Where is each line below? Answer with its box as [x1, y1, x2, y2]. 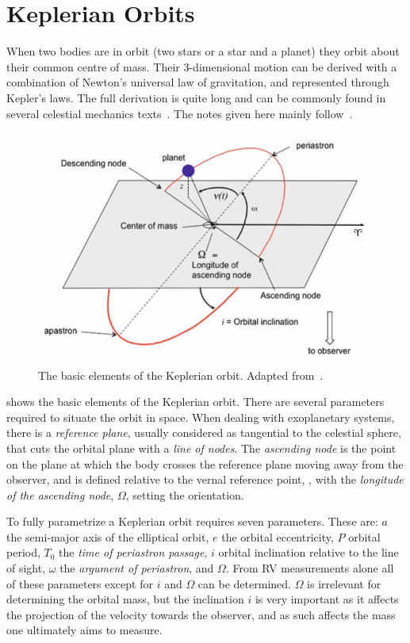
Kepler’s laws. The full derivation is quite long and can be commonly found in [6, 89, 386, 105]
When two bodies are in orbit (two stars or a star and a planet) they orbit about [6, 43, 400, 59]
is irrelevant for [307, 575, 381, 591]
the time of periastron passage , [59, 544, 208, 561]
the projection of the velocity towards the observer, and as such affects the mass [6, 606, 396, 622]
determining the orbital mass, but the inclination [6, 591, 244, 607]
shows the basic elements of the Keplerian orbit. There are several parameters [6, 393, 385, 410]
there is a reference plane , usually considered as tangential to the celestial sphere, [6, 424, 401, 441]
